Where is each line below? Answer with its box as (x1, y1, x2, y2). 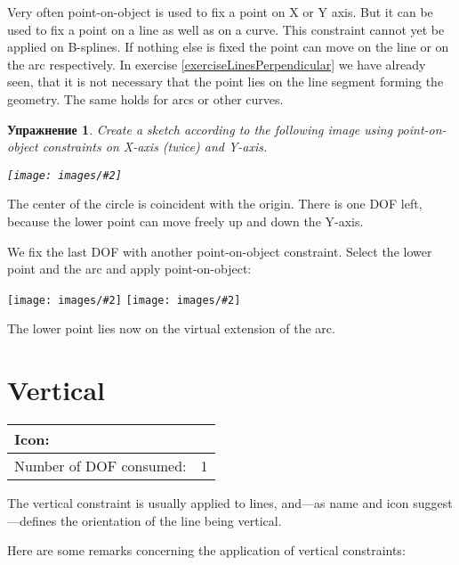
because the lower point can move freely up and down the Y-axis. (7, 212, 364, 230)
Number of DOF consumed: (14, 455, 187, 477)
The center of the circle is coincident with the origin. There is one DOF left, (7, 194, 423, 213)
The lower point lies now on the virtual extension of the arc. (7, 319, 335, 338)
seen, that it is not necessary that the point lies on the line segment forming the (7, 72, 444, 91)
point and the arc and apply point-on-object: (7, 259, 252, 278)
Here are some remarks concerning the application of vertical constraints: (7, 541, 406, 560)
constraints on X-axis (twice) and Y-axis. (42, 137, 268, 156)
